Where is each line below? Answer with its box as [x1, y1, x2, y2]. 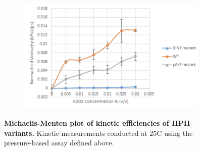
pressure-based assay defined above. [4, 137, 114, 148]
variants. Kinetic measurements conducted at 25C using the [4, 127, 193, 138]
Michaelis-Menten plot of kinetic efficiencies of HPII [4, 118, 190, 128]
